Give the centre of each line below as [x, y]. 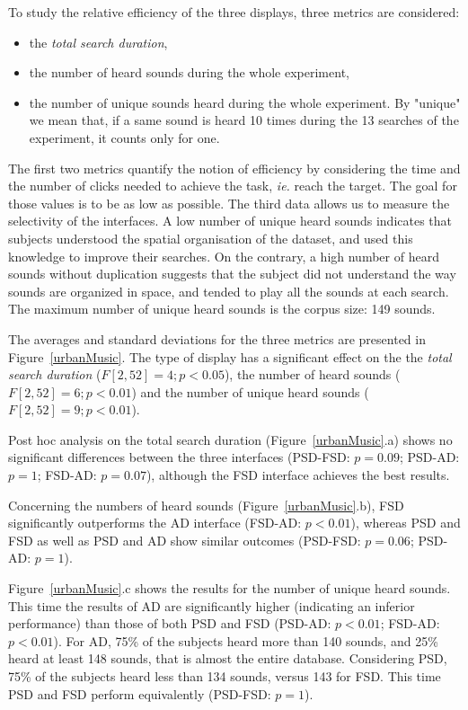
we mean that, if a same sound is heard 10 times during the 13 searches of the [244, 120]
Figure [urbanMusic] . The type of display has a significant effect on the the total [230, 356]
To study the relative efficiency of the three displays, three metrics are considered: [234, 12]
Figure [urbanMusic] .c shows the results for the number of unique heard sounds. [230, 588]
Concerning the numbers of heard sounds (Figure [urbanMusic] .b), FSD [206, 505]
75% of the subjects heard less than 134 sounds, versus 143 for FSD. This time [225, 676]
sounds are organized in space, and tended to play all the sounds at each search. [229, 291]
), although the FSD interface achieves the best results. [298, 475]
